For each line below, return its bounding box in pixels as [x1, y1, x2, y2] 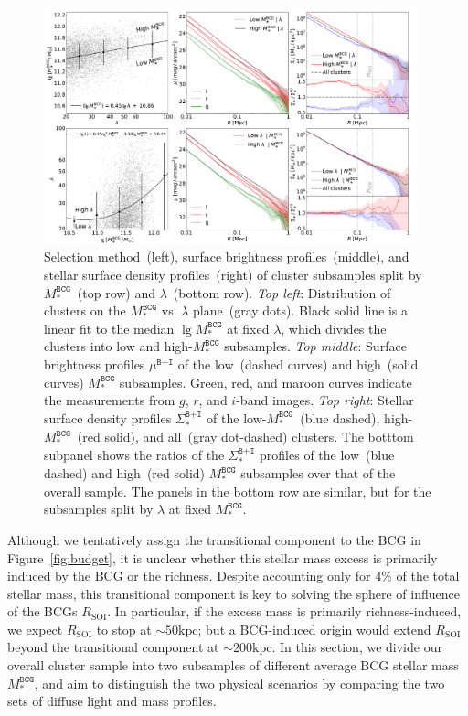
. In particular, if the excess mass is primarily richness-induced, [107, 602, 462, 621]
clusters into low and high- [44, 337, 193, 356]
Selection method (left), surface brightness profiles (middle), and [44, 247, 409, 266]
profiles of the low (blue [260, 444, 395, 464]
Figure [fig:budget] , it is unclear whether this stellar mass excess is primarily [7, 548, 438, 567]
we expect [7, 619, 63, 638]
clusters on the [44, 301, 126, 320]
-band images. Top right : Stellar [236, 390, 414, 410]
